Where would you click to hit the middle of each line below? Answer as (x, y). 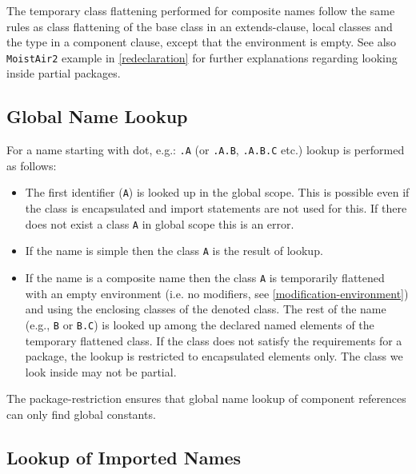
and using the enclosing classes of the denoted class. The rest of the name (206, 309)
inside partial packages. (64, 73)
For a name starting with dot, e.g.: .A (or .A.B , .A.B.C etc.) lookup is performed (206, 150)
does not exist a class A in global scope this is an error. (160, 223)
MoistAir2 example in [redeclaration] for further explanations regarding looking (202, 57)
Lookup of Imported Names (124, 457)
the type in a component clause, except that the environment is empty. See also (202, 42)
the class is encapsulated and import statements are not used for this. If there (216, 208)
